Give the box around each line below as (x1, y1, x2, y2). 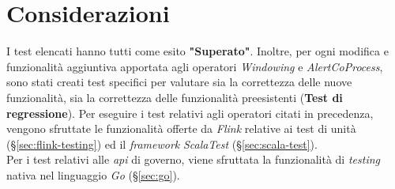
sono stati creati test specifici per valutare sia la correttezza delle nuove (6, 74, 352, 90)
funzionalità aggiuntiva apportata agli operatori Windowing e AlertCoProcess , (6, 58, 383, 74)
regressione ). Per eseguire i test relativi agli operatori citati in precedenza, (6, 104, 374, 121)
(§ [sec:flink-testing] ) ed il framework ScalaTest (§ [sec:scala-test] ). (6, 135, 318, 152)
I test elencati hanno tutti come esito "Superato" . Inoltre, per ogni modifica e (6, 43, 389, 59)
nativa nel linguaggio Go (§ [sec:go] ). (6, 166, 180, 183)
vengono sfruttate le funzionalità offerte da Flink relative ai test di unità (6, 120, 356, 137)
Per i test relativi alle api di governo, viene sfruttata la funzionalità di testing (6, 151, 380, 168)
